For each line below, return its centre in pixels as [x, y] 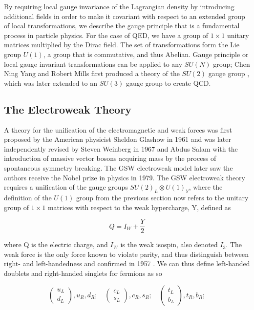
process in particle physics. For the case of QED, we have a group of [106, 35]
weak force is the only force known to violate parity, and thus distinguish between [126, 254]
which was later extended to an [51, 83]
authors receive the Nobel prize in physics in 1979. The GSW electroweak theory [125, 177]
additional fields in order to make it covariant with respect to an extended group [125, 16]
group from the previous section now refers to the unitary [162, 197]
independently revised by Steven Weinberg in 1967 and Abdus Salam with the [121, 148]
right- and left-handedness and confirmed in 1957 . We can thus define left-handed [127, 263]
